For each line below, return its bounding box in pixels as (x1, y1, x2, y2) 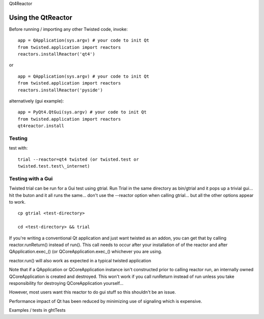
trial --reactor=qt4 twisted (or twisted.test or (18, 156, 139, 162)
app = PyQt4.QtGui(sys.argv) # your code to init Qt (18, 109, 147, 115)
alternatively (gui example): (9, 98, 64, 104)
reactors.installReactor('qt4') (18, 51, 95, 57)
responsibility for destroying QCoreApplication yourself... (9, 280, 124, 286)
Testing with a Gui (9, 175, 53, 182)
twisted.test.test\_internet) (18, 164, 90, 169)
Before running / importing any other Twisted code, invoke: (9, 26, 128, 32)
